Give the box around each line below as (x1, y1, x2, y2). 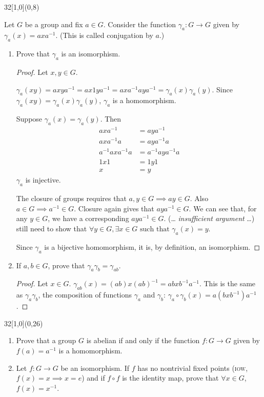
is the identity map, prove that (122, 372, 219, 383)
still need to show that (16, 223, 87, 233)
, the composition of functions (38, 289, 132, 300)
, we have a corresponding (48, 213, 129, 224)
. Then (100, 113, 121, 124)
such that (140, 225, 170, 233)
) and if (82, 372, 105, 383)
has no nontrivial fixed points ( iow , (137, 362, 248, 373)
